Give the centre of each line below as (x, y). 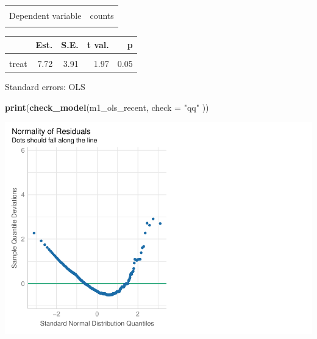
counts (102, 15)
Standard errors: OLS (45, 87)
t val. (98, 44)
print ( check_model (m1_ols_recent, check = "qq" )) (107, 107)
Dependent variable (45, 15)
